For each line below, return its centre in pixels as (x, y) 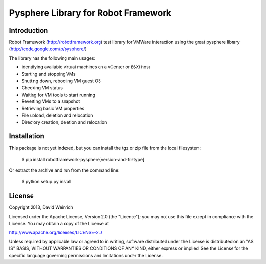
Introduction (29, 30)
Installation (27, 136)
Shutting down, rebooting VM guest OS (61, 81)
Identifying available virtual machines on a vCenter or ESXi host (86, 67)
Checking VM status (42, 88)
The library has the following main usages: (52, 58)
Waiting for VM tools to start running (58, 95)
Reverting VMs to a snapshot (51, 101)
